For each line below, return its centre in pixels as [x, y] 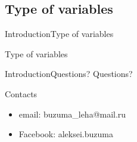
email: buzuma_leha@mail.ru [72, 114]
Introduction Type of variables [59, 34]
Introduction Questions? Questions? [69, 74]
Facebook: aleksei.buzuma [66, 134]
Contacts [21, 93]
